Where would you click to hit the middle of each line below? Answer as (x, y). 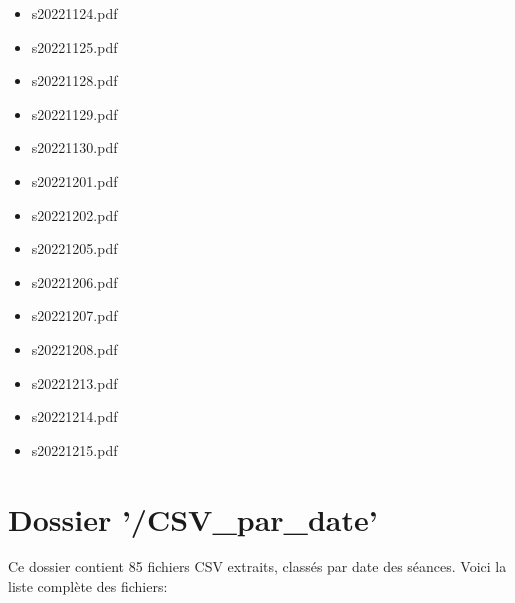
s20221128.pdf (74, 80)
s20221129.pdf (74, 113)
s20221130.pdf (74, 147)
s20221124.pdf (74, 13)
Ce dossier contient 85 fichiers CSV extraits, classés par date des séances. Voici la (257, 566)
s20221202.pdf (74, 214)
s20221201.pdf (74, 180)
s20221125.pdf (74, 46)
